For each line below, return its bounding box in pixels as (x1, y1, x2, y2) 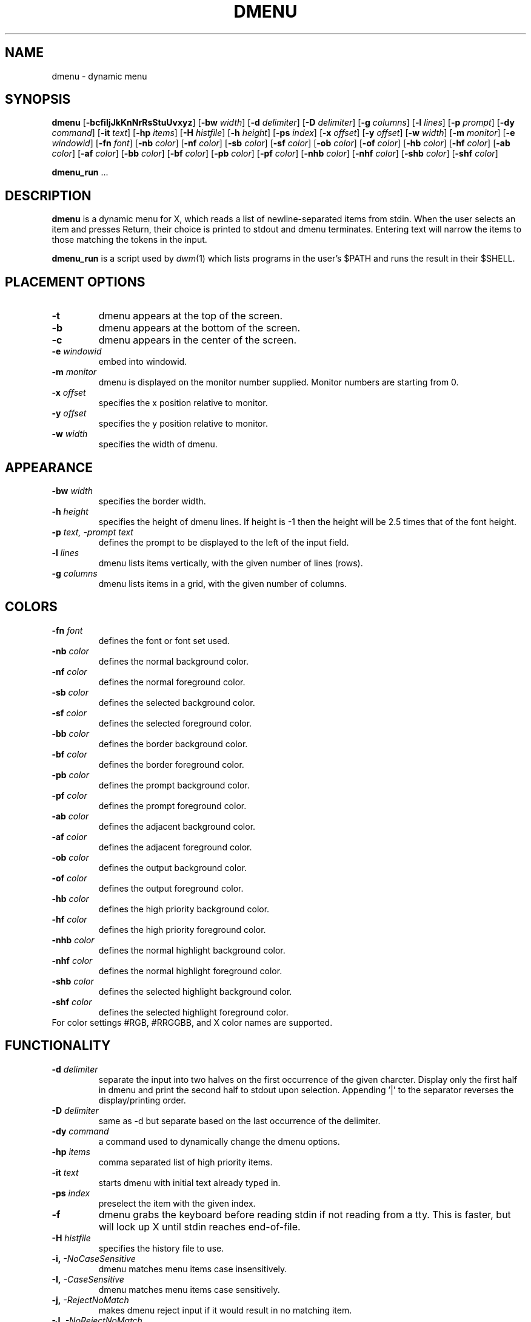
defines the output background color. (98, 862, 247, 873)
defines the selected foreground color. (98, 717, 252, 728)
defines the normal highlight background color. (98, 944, 286, 955)
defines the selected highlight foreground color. (98, 1006, 289, 1017)
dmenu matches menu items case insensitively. (98, 1263, 287, 1274)
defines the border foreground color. (98, 759, 244, 770)
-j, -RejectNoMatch (52, 1294, 129, 1305)
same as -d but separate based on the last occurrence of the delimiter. (98, 1115, 381, 1126)
